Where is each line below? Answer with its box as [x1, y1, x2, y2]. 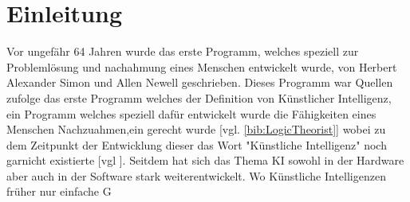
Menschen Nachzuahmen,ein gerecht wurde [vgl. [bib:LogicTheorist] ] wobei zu [6, 121, 386, 138]
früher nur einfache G [6, 183, 112, 200]
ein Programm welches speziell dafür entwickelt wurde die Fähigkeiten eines [6, 105, 376, 122]
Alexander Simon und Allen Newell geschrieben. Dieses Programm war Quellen [6, 74, 393, 91]
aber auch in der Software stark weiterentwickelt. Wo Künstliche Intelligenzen [6, 167, 386, 184]
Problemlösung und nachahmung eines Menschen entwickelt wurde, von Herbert [6, 58, 397, 75]
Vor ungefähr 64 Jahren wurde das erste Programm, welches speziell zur [6, 43, 359, 60]
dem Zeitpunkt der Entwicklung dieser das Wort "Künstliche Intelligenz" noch [6, 136, 387, 153]
